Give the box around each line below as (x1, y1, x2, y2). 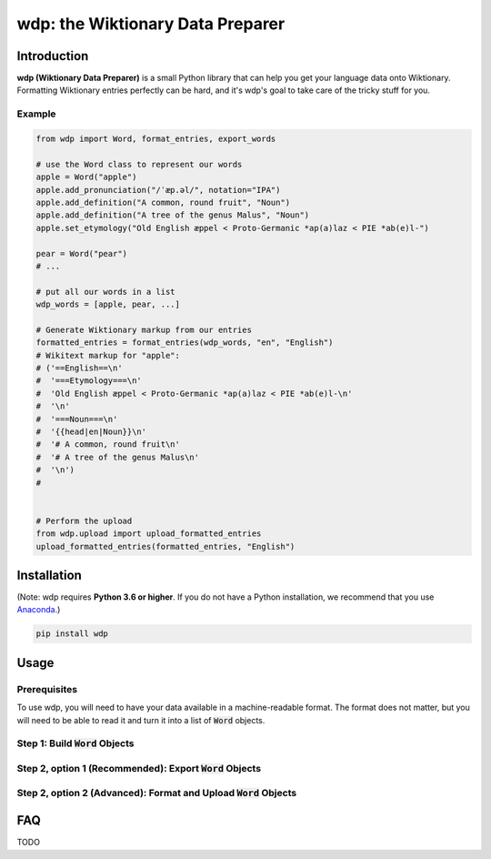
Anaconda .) (16, 604, 61, 615)
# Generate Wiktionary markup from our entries (35, 324, 252, 335)
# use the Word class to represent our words (35, 159, 243, 169)
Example (16, 107, 56, 120)
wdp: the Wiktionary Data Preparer (16, 14, 286, 34)
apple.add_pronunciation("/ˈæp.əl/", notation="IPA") (35, 185, 281, 195)
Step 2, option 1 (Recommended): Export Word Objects (16, 762, 262, 774)
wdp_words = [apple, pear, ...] (35, 299, 181, 309)
